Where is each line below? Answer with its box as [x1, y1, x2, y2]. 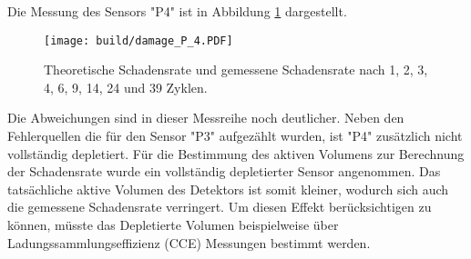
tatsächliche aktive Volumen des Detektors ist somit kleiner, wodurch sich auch [7, 179, 449, 198]
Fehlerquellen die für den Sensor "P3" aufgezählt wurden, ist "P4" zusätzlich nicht [7, 126, 463, 145]
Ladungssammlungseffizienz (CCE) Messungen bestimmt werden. [7, 233, 371, 252]
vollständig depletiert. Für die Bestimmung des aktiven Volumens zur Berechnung [7, 144, 465, 163]
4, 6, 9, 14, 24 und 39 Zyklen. [44, 77, 208, 96]
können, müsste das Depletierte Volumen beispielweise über [7, 215, 339, 234]
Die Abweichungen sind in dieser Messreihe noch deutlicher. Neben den [7, 108, 404, 127]
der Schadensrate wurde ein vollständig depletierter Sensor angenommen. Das [7, 162, 441, 181]
